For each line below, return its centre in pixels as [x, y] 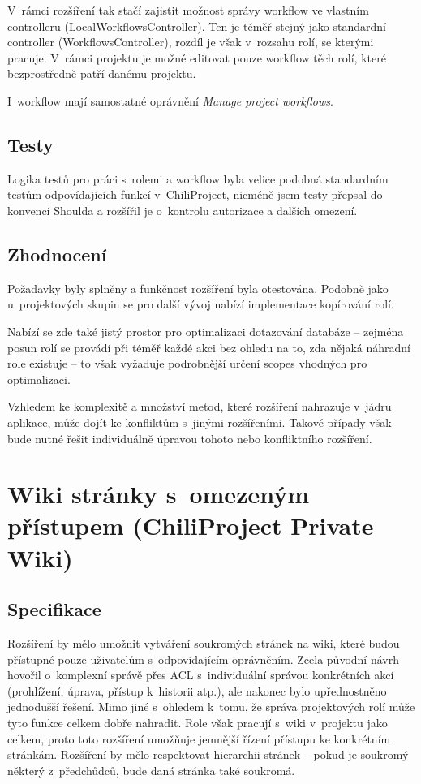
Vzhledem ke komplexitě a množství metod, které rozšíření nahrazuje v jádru [200, 406]
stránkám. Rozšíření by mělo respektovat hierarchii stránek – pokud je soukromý [208, 754]
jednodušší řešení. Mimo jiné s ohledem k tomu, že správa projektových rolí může [211, 706]
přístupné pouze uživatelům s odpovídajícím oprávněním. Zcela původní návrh [203, 659]
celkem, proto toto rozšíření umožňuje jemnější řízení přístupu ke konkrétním [199, 738]
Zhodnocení [57, 254]
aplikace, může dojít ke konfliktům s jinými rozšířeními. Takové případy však [200, 422]
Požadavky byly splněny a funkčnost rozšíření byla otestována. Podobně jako [198, 288]
